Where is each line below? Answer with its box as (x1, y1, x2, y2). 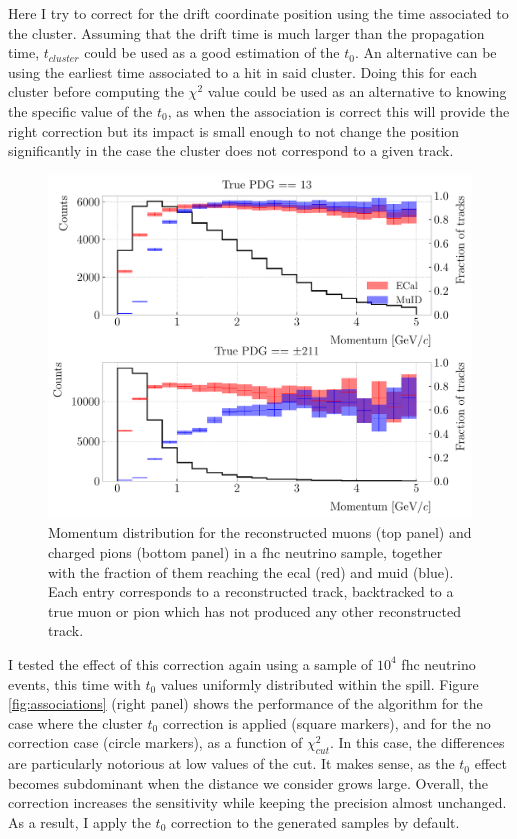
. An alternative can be (354, 42, 497, 63)
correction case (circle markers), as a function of (8, 732, 303, 753)
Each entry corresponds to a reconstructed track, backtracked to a (48, 581, 454, 602)
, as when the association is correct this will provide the (167, 100, 510, 121)
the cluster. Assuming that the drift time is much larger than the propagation (8, 22, 485, 43)
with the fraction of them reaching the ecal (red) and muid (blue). (48, 561, 454, 582)
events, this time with (8, 673, 141, 694)
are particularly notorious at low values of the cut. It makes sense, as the (8, 753, 455, 774)
